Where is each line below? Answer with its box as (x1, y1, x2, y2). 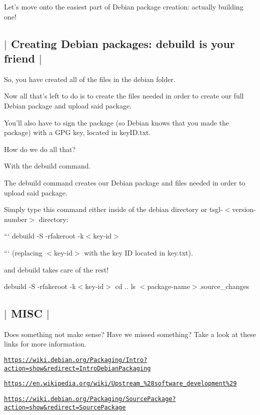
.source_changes (199, 281, 249, 291)
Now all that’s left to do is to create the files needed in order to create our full (4, 90, 244, 101)
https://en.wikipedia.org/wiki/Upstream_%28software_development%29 (4, 380, 237, 387)
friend (4, 50, 35, 65)
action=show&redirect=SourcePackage (4, 403, 126, 411)
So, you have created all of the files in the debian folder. (4, 73, 175, 84)
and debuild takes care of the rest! (4, 264, 109, 274)
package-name (147, 281, 190, 291)
